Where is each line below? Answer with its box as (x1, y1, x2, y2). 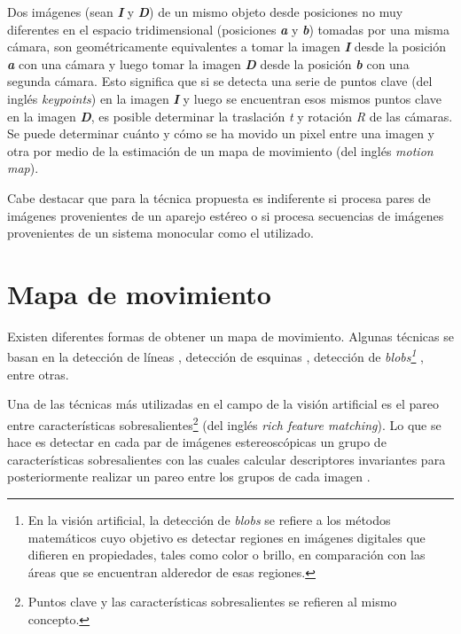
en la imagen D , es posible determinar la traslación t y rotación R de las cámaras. (7, 106, 453, 125)
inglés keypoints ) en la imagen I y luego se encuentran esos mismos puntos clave (7, 89, 441, 107)
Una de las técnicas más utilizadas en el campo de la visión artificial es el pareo (7, 395, 439, 413)
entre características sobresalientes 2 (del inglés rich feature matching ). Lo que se (7, 412, 441, 434)
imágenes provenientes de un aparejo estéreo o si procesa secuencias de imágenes (7, 206, 444, 224)
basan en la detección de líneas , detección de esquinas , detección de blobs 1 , (7, 345, 425, 366)
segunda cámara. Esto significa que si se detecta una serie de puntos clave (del (7, 72, 433, 90)
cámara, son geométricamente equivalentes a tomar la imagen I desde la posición (7, 37, 447, 56)
